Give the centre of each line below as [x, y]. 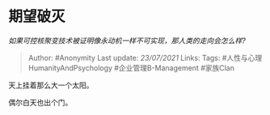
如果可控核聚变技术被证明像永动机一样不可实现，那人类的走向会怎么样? [127, 40]
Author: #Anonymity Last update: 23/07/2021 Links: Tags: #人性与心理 [145, 57]
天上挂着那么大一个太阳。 [51, 85]
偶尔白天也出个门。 [40, 102]
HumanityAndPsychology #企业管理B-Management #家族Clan [131, 68]
